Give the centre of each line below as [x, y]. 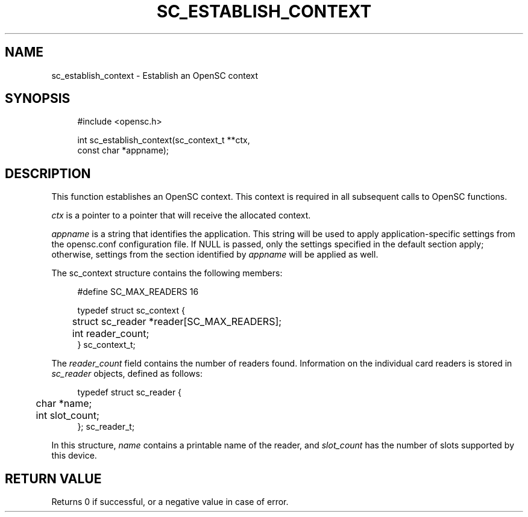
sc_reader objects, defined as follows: [127, 374]
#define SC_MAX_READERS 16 [138, 292]
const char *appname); [123, 150]
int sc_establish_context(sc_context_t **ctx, [164, 140]
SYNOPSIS [38, 99]
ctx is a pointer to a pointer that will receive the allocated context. [181, 215]
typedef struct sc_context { [131, 311]
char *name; [64, 404]
